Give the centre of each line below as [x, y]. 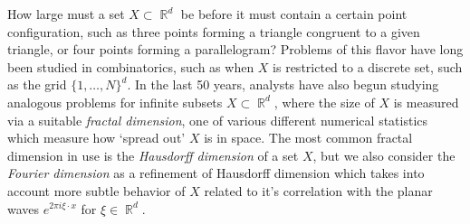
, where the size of [324, 102]
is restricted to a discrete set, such [368, 66]
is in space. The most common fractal [308, 138]
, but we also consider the [384, 155]
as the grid [37, 84]
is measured [426, 102]
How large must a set [66, 14]
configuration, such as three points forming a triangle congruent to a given [214, 31]
